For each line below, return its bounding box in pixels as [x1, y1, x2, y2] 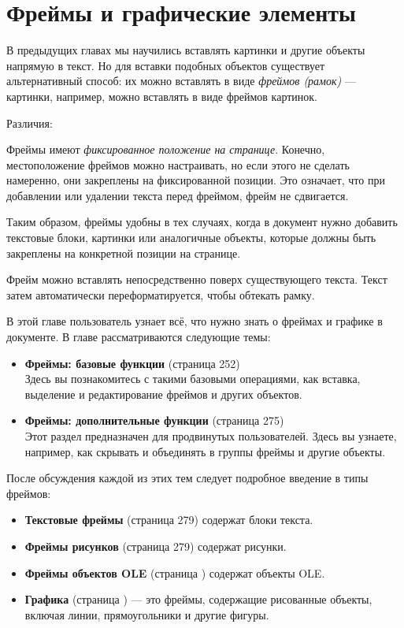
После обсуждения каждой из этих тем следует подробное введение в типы [6, 470, 369, 486]
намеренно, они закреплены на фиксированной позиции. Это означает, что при [6, 172, 385, 188]
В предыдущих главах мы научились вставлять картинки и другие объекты [6, 42, 365, 58]
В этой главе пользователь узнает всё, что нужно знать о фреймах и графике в [6, 313, 383, 329]
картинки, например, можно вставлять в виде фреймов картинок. [6, 87, 318, 104]
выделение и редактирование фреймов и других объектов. [24, 385, 302, 402]
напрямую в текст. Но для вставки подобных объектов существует [6, 57, 325, 73]
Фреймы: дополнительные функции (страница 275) [24, 412, 284, 429]
